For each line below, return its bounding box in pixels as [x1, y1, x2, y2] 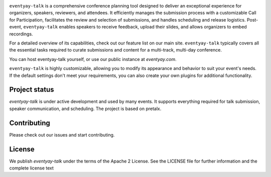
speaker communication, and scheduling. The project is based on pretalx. [9, 105, 162, 111]
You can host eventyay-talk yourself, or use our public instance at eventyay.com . [9, 56, 177, 62]
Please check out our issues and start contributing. [9, 131, 115, 137]
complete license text [9, 165, 54, 171]
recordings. [9, 30, 33, 37]
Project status [9, 85, 55, 94]
